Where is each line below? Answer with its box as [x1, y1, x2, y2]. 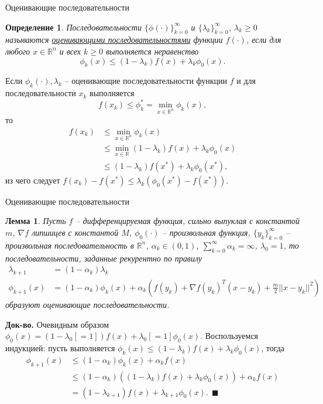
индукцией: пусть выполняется [5, 341, 115, 354]
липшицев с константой [32, 226, 119, 238]
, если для [246, 33, 281, 46]
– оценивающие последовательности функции [64, 74, 228, 87]
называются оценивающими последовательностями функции [5, 33, 223, 46]
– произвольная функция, [162, 226, 250, 238]
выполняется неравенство [106, 45, 199, 57]
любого [5, 45, 30, 57]
